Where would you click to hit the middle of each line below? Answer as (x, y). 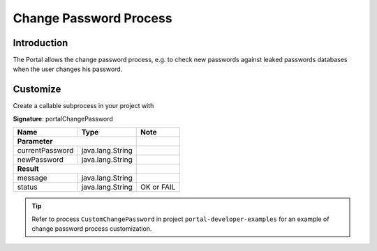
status (27, 187)
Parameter (35, 142)
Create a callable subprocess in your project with (83, 106)
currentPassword (45, 151)
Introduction (40, 43)
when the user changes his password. (68, 69)
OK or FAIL (158, 187)
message (32, 178)
